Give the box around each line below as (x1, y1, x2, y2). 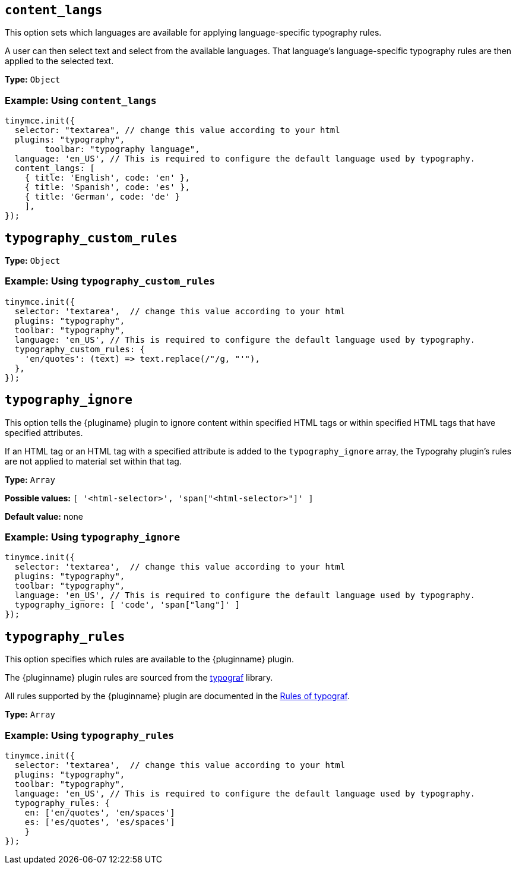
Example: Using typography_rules (5, 729, 175, 741)
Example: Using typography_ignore (5, 530, 181, 543)
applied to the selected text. (5, 56, 114, 67)
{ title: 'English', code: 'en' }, (24, 173, 190, 183)
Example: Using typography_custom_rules (5, 275, 216, 287)
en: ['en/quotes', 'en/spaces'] (24, 807, 175, 817)
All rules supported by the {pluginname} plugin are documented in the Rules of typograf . (5, 691, 350, 701)
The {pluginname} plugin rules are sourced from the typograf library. (5, 672, 273, 683)
